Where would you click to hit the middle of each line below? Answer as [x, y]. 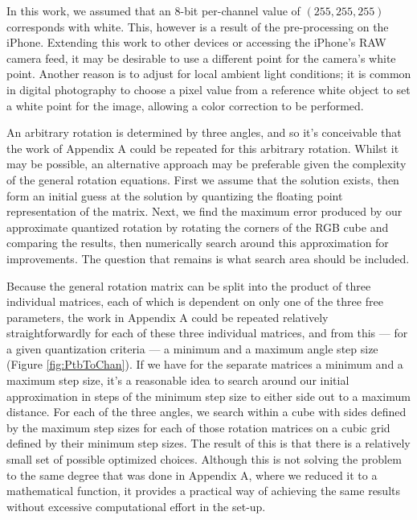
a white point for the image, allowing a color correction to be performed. [185, 105]
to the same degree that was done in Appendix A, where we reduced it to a [192, 475]
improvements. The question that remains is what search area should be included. [208, 258]
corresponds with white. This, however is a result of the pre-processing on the [198, 26]
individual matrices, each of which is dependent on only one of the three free [195, 301]
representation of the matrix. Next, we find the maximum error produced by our [204, 211]
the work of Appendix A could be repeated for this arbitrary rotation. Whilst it [203, 148]
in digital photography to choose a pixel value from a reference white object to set [208, 89]
